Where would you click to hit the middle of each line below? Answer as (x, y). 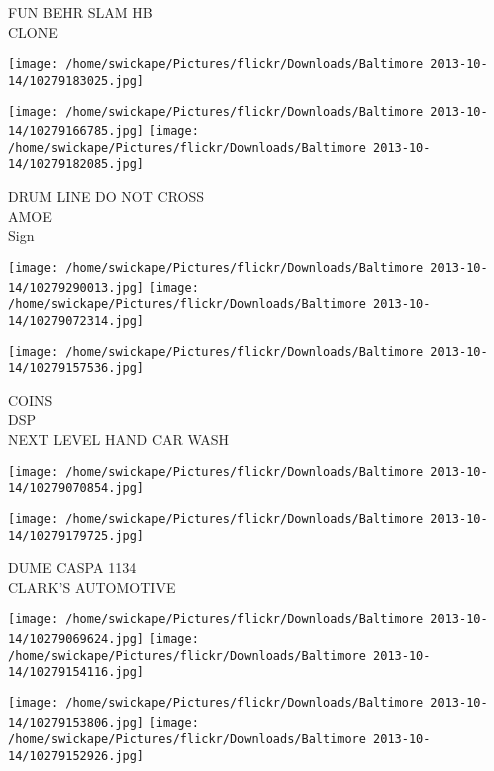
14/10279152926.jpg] (76, 756)
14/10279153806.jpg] (76, 722)
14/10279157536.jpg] (76, 368)
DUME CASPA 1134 (72, 567)
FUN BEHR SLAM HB (80, 12)
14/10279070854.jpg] (76, 488)
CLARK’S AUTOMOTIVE (92, 586)
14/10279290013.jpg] (76, 287)
